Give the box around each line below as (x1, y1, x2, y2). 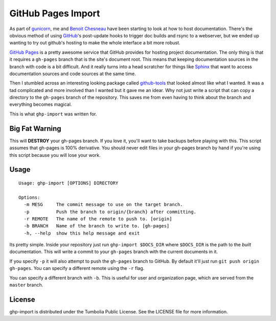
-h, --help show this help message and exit (24, 230, 140, 236)
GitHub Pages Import (9, 8, 100, 19)
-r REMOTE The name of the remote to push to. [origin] (24, 216, 172, 222)
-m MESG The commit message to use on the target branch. (24, 202, 183, 208)
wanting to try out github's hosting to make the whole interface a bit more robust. (9, 40, 181, 46)
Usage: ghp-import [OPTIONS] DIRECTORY (18, 180, 119, 186)
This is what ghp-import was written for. (9, 110, 97, 117)
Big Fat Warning (9, 124, 61, 133)
